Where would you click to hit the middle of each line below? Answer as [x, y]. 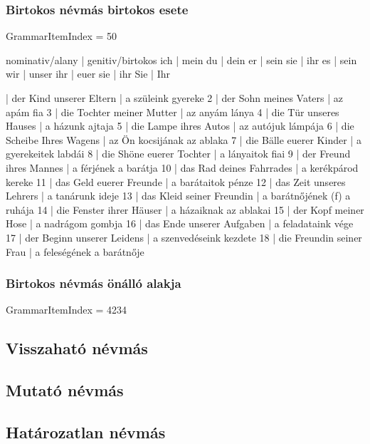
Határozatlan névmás [86, 432]
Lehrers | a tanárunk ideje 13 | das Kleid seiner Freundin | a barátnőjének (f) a [178, 196]
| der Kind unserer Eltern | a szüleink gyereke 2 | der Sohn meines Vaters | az [175, 98]
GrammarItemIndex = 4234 [67, 310]
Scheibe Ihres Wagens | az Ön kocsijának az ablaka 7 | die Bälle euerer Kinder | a [184, 139]
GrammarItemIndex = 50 [62, 36]
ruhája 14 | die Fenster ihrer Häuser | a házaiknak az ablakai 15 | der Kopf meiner [185, 209]
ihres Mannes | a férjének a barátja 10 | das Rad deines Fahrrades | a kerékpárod [182, 167]
